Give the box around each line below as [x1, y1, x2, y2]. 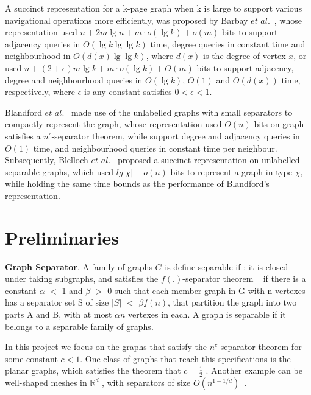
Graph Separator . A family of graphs [5, 260, 152, 273]
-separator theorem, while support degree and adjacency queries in [51, 129, 300, 142]
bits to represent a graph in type [170, 165, 292, 178]
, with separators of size [101, 376, 191, 389]
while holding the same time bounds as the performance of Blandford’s [5, 177, 270, 190]
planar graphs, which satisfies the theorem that [5, 364, 181, 377]
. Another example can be [206, 364, 302, 377]
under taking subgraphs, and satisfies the [5, 272, 159, 285]
